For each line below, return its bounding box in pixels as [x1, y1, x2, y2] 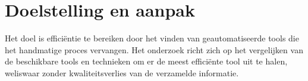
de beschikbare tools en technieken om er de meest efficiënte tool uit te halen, [5, 55, 288, 67]
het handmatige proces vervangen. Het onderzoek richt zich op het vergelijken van [5, 43, 303, 56]
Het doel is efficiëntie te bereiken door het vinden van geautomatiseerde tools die [5, 32, 299, 44]
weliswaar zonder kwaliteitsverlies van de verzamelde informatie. [5, 66, 239, 79]
